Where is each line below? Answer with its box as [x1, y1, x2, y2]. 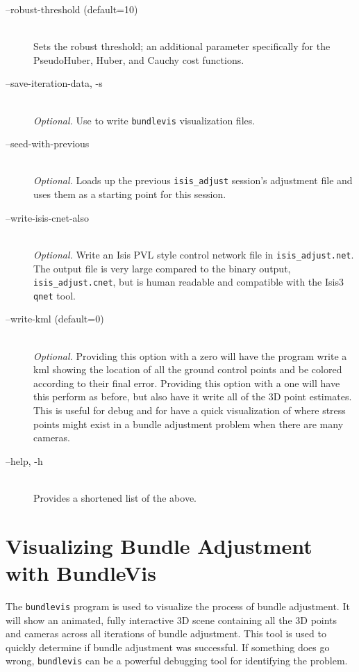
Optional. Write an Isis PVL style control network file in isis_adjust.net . [33, 247, 354, 261]
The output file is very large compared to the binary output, [33, 261, 291, 275]
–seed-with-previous [6, 136, 90, 151]
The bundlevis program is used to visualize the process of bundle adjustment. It [6, 598, 350, 613]
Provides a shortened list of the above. [33, 490, 197, 505]
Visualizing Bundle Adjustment [6, 531, 312, 559]
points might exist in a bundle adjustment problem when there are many [33, 416, 344, 431]
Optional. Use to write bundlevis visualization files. [33, 113, 256, 127]
